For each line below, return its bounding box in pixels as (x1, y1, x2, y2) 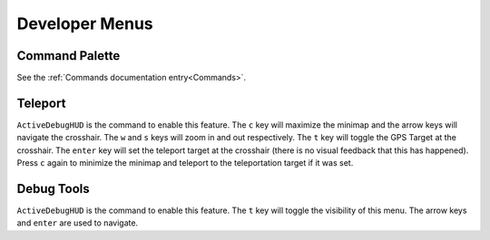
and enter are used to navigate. (16, 217, 139, 228)
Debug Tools (16, 181, 90, 197)
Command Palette (16, 48, 121, 63)
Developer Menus (16, 14, 153, 34)
